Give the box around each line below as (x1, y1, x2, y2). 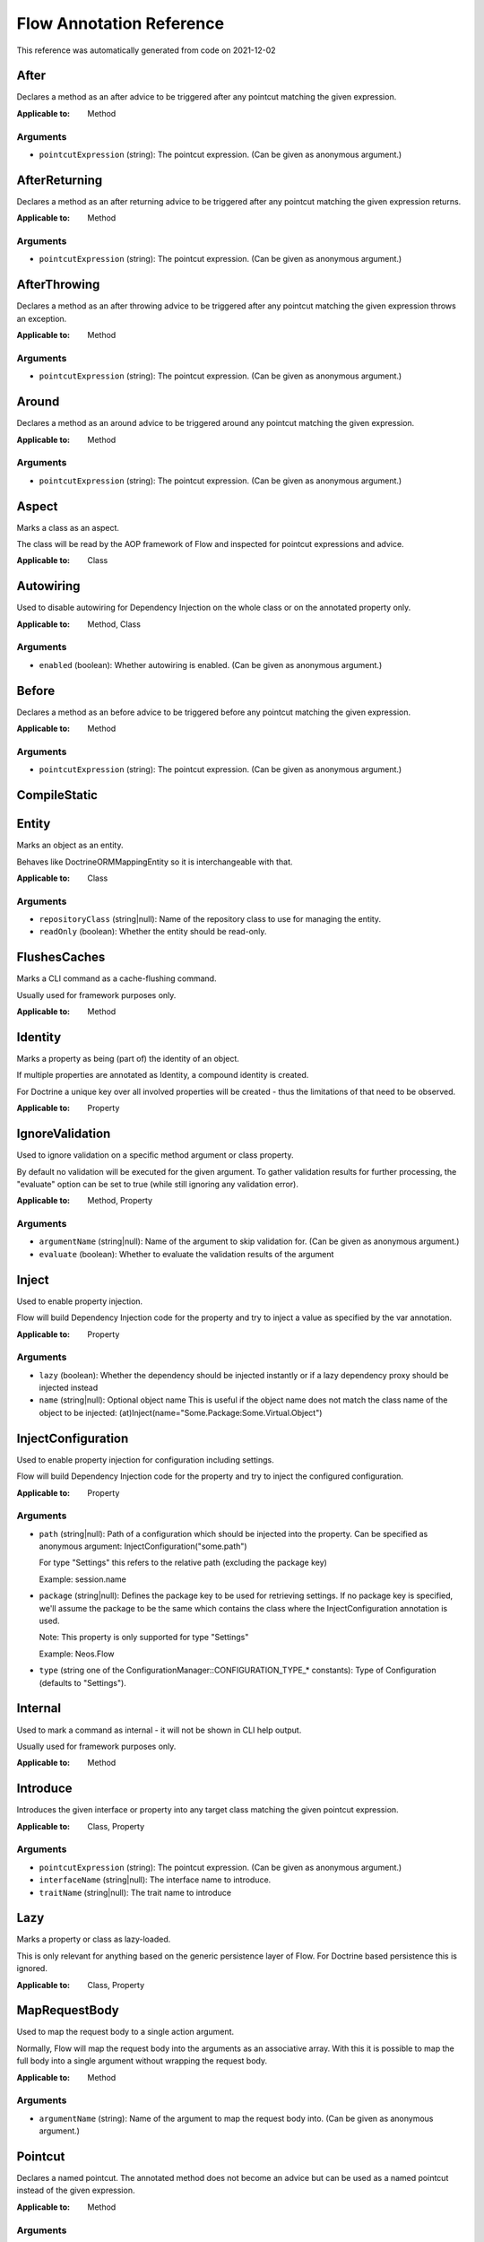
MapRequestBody (16, 2003, 120, 2018)
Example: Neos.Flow (39, 1648, 116, 1659)
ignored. (16, 1963, 48, 1974)
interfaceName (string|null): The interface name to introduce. (39, 1874, 272, 1885)
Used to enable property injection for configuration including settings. (16, 1454, 274, 1465)
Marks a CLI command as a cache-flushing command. (16, 973, 217, 984)
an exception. (16, 313, 67, 324)
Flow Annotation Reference (16, 13, 224, 33)
